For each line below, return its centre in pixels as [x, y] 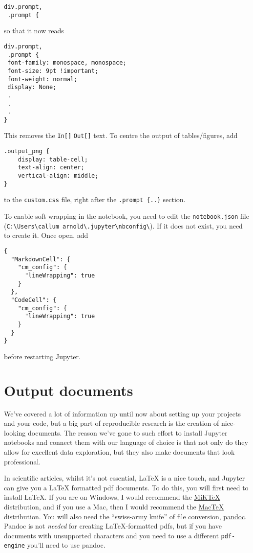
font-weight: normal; [42, 79]
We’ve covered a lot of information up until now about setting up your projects [122, 413]
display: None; [32, 87]
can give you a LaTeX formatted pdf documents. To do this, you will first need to [126, 487]
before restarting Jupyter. [42, 356]
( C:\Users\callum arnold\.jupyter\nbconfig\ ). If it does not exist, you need [123, 225]
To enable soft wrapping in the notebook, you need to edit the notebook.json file [126, 216]
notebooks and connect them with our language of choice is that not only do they [126, 442]
